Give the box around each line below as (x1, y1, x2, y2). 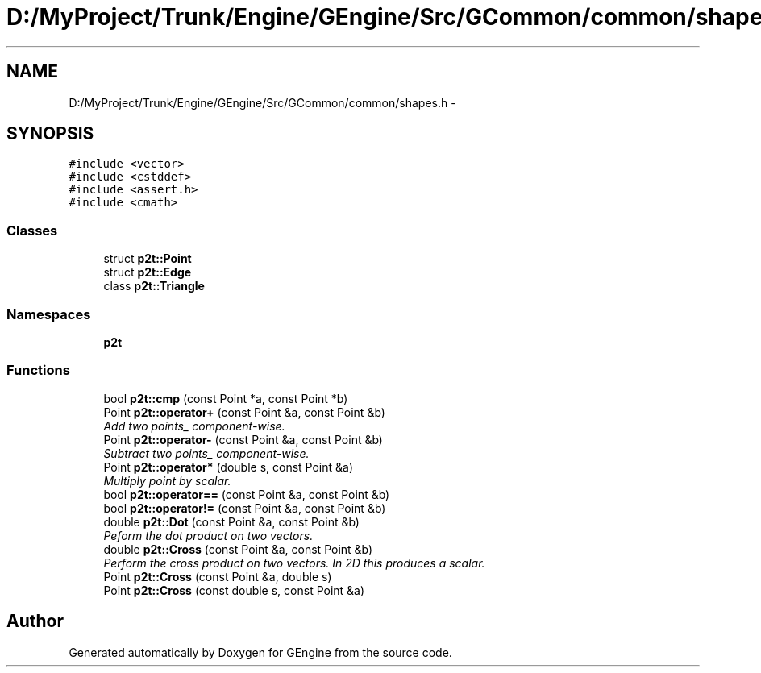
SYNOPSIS (6, 123, 94, 144)
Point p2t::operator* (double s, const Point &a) (103, 459, 354, 474)
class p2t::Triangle (103, 279, 205, 293)
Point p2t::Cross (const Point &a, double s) (103, 569, 332, 584)
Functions (6, 362, 70, 379)
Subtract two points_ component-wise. (103, 446, 310, 460)
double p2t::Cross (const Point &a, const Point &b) (103, 542, 373, 556)
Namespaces (6, 305, 91, 322)
